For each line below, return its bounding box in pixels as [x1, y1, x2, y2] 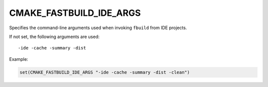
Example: [9, 56, 28, 62]
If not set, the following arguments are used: [9, 34, 100, 40]
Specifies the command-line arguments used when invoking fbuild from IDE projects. [9, 25, 187, 31]
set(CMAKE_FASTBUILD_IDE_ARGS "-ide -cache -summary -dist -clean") [19, 69, 190, 75]
